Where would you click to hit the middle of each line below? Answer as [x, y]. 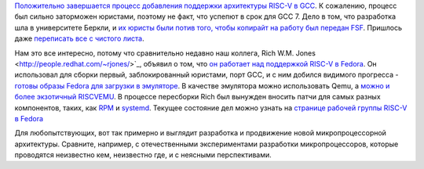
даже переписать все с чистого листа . [79, 38]
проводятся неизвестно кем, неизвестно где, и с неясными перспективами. [143, 155]
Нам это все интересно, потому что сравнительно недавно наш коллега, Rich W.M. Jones [165, 53]
